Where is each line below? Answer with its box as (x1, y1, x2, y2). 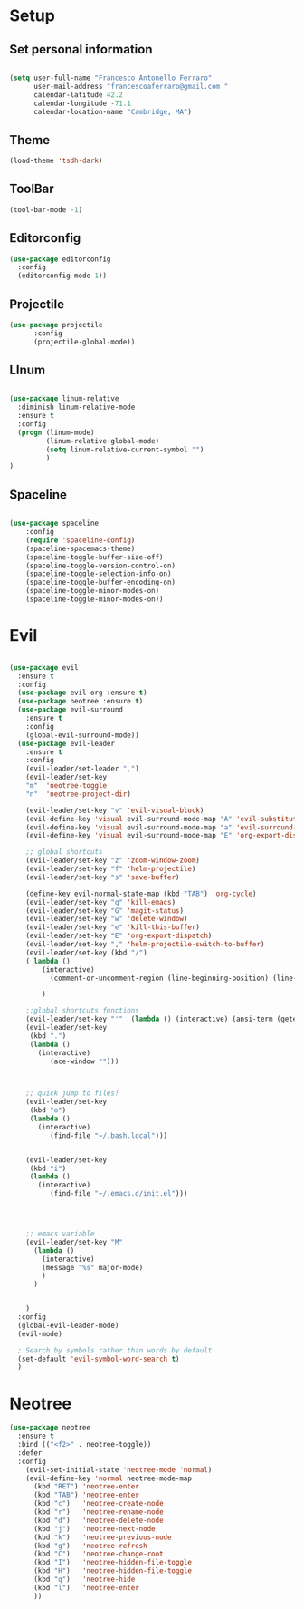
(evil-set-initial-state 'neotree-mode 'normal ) (25, 1465, 213, 1474)
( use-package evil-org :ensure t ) (17, 688, 147, 698)
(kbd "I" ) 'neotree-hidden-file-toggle (33, 1558, 193, 1567)
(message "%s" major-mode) (42, 1263, 144, 1272)
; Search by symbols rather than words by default (17, 1345, 213, 1355)
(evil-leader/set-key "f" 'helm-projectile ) (25, 865, 196, 874)
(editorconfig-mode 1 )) (17, 271, 107, 281)
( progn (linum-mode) (17, 428, 95, 437)
